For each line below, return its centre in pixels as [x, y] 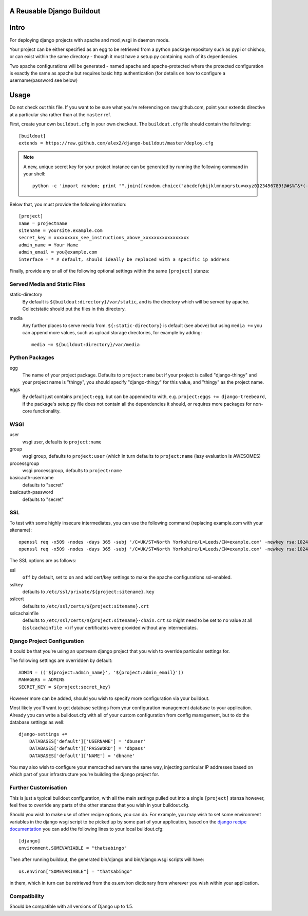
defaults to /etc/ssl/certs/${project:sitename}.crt [86, 606]
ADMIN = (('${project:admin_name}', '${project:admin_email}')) [101, 672]
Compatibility [27, 896]
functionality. [47, 411]
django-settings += [43, 734]
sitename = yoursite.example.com [61, 231]
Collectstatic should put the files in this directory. [74, 309]
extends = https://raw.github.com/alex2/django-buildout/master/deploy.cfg [116, 143]
